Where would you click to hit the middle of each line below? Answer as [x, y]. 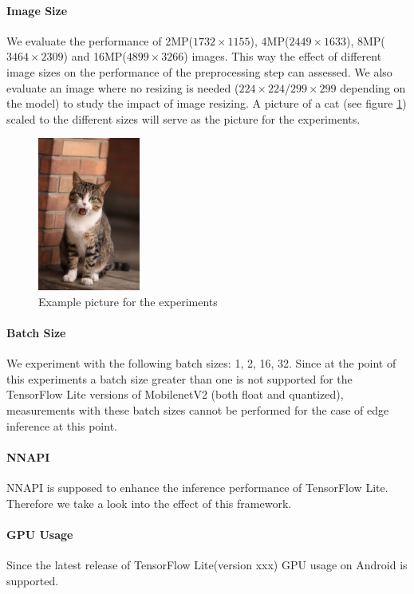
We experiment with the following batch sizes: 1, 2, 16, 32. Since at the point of [201, 363]
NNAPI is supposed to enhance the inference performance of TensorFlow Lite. [197, 488]
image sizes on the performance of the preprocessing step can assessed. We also [199, 71]
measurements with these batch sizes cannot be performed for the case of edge [198, 410]
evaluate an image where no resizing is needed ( [123, 87]
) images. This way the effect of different [283, 56]
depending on [373, 87]
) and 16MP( [95, 56]
